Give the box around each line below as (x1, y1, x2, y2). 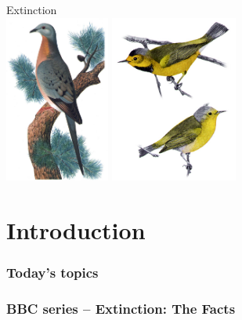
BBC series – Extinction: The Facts (6, 299, 236, 318)
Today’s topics (6, 263, 99, 282)
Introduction (6, 214, 146, 246)
